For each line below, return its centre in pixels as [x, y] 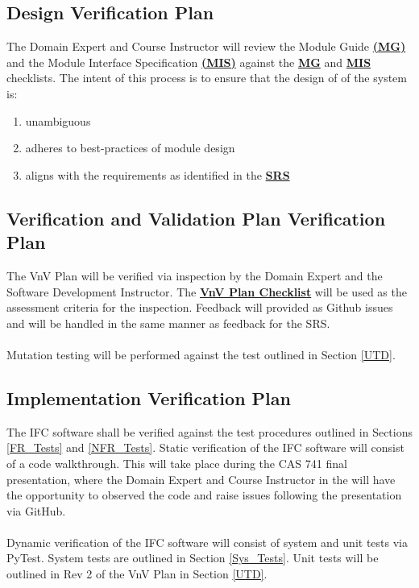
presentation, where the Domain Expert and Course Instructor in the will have [201, 479]
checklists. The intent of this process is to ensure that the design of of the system [207, 78]
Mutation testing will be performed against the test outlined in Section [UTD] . [201, 354]
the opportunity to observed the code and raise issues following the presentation [204, 495]
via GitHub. [36, 510]
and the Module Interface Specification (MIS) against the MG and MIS [189, 62]
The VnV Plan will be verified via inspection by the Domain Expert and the [195, 275]
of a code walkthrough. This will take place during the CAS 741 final [177, 463]
